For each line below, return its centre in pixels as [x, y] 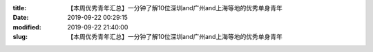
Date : [21, 18]
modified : [27, 27]
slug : [20, 37]
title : [20, 8]
